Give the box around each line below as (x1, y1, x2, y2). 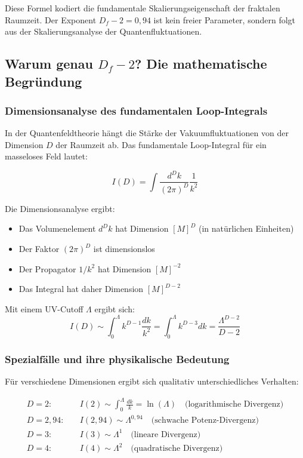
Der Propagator (18, 262, 76, 275)
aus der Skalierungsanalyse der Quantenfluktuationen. (5, 25, 202, 38)
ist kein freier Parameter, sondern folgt (153, 13, 295, 26)
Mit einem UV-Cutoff (5, 302, 84, 315)
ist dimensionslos (93, 242, 155, 255)
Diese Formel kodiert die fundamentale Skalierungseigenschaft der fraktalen (5, 2, 280, 14)
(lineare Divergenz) (131, 430, 201, 439)
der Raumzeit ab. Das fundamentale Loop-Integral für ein (55, 138, 267, 150)
